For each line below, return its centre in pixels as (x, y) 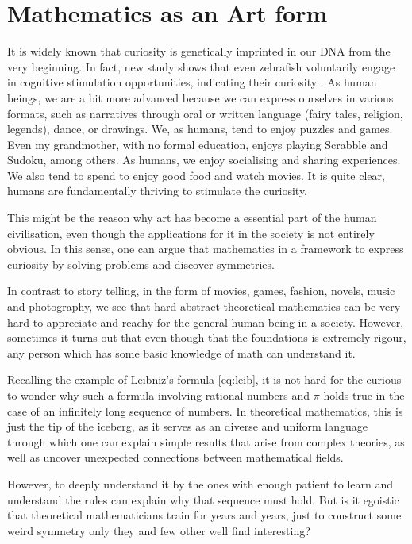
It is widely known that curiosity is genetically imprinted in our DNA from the (199, 51)
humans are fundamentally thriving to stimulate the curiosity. (157, 191)
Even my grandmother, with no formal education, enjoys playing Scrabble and (198, 144)
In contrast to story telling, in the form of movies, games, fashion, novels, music (201, 291)
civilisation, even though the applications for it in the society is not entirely (191, 233)
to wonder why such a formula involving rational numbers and (159, 395)
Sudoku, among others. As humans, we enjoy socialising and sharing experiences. (204, 160)
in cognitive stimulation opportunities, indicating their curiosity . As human (192, 82)
